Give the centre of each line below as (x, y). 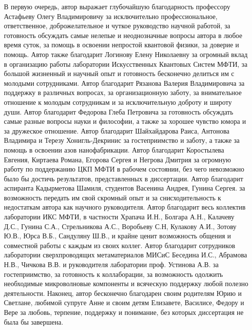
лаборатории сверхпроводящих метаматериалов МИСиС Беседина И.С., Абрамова (126, 255)
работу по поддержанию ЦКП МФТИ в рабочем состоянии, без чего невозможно (124, 169)
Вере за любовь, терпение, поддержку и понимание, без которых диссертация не (124, 312)
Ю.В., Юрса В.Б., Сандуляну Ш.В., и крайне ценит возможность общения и (117, 236)
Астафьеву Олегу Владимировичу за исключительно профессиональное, (111, 16)
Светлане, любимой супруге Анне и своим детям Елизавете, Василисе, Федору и (124, 302)
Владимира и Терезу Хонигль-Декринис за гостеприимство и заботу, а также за (122, 140)
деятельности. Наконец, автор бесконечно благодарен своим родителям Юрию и (123, 293)
